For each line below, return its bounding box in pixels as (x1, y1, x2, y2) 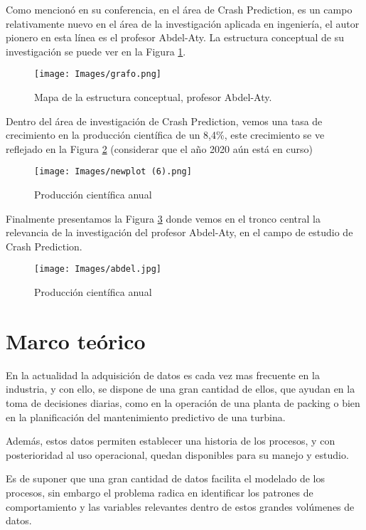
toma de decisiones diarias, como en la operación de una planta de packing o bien (6, 396, 360, 410)
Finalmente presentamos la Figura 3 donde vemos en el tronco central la (6, 211, 321, 226)
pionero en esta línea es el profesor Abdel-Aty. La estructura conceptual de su (6, 30, 344, 45)
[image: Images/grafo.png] (34, 69, 161, 80)
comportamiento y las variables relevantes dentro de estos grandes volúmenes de (6, 499, 355, 514)
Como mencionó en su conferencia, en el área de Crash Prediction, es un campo (6, 2, 352, 16)
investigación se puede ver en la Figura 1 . (6, 43, 186, 58)
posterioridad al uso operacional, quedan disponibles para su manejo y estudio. (6, 447, 349, 462)
